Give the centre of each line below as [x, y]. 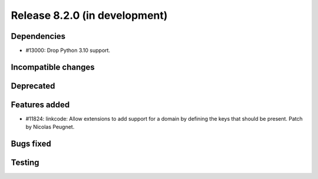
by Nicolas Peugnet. [50, 127]
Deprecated [33, 86]
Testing [25, 163]
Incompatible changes [53, 67]
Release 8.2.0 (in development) [89, 15]
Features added [40, 105]
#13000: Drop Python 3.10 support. [68, 51]
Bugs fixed [31, 144]
